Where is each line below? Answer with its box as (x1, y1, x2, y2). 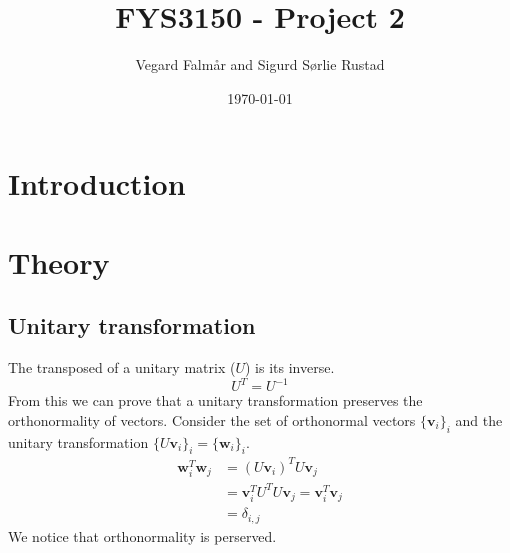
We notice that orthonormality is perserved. (8, 525, 277, 546)
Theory (8, 241, 110, 282)
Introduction (8, 163, 186, 204)
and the (455, 409, 503, 430)
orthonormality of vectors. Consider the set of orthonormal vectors (8, 409, 416, 430)
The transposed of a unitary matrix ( (8, 357, 236, 378)
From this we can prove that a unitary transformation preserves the (8, 390, 423, 411)
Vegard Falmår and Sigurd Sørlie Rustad (135, 54, 385, 75)
